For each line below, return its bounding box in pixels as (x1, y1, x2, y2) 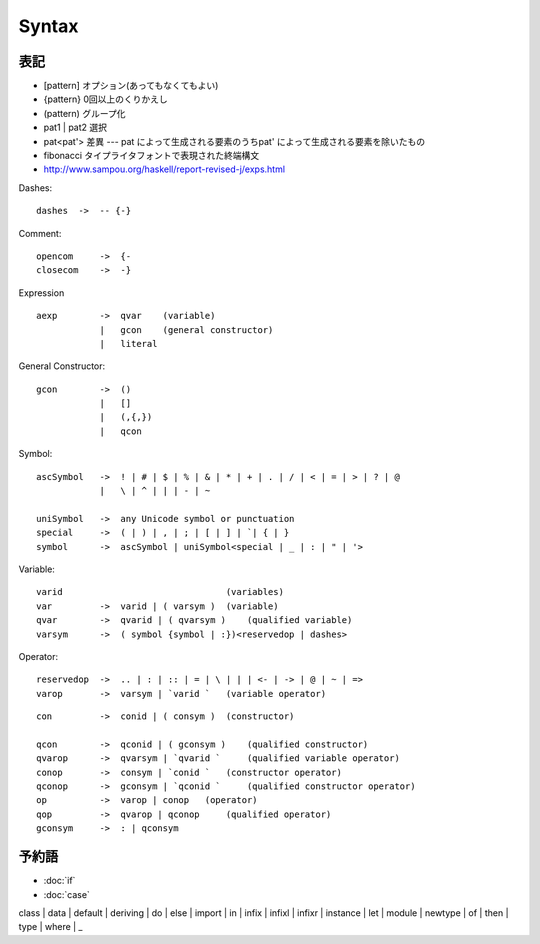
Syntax (18, 15, 79, 37)
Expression (18, 286, 65, 299)
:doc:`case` (43, 888, 90, 900)
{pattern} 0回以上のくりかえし (43, 93, 169, 105)
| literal (99, 338, 158, 349)
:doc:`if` (43, 875, 76, 887)
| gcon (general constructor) (99, 324, 274, 335)
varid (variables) (36, 586, 285, 598)
